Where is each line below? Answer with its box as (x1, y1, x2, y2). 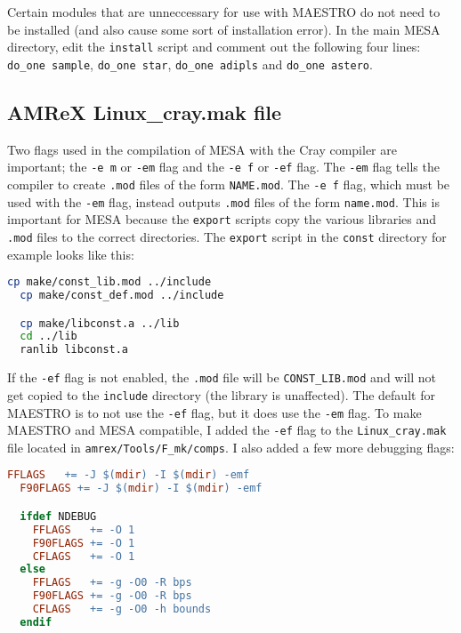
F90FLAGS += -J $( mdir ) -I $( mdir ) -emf (20, 482, 263, 495)
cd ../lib (20, 330, 77, 343)
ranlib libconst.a (20, 343, 129, 357)
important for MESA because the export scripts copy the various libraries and (7, 210, 437, 228)
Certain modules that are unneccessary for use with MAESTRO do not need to (7, 3, 441, 20)
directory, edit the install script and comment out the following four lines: (7, 37, 421, 56)
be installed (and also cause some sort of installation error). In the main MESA (7, 20, 441, 38)
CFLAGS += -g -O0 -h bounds (32, 603, 212, 616)
